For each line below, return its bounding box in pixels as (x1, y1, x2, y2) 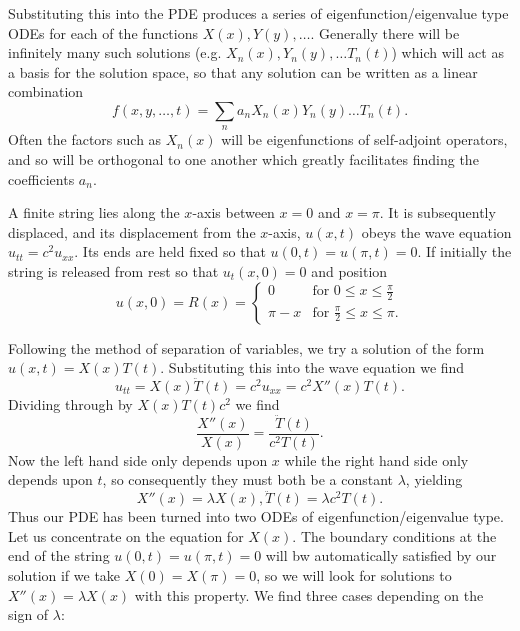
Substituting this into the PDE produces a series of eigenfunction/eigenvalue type (8, 3, 509, 23)
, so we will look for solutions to (256, 564, 452, 585)
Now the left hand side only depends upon (8, 449, 268, 470)
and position (311, 260, 388, 281)
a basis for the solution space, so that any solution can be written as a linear (8, 61, 478, 82)
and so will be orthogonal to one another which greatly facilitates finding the (8, 148, 479, 169)
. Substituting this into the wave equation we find (160, 357, 465, 378)
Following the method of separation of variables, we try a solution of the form (8, 337, 485, 358)
